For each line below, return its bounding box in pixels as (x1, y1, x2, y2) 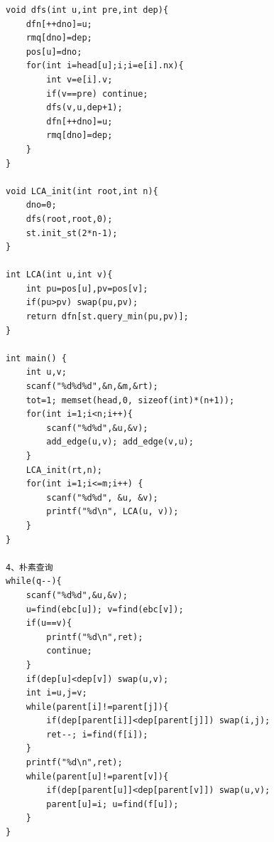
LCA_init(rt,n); (26, 464, 103, 475)
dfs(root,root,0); (26, 213, 113, 224)
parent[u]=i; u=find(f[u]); (46, 799, 179, 809)
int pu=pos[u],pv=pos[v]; (26, 283, 148, 294)
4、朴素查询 (6, 562, 53, 572)
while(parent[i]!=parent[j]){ (26, 701, 169, 712)
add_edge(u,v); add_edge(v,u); (46, 437, 194, 447)
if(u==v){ (26, 618, 72, 629)
